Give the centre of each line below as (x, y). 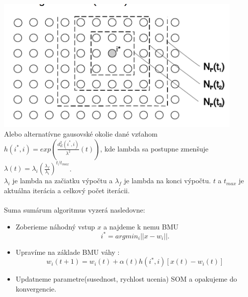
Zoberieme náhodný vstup (55, 226)
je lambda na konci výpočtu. (167, 181)
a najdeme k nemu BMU (141, 226)
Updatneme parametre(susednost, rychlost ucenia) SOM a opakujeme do (126, 279)
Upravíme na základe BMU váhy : (68, 252)
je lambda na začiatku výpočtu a (63, 181)
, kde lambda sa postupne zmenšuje (154, 148)
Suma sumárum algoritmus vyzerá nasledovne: (75, 210)
